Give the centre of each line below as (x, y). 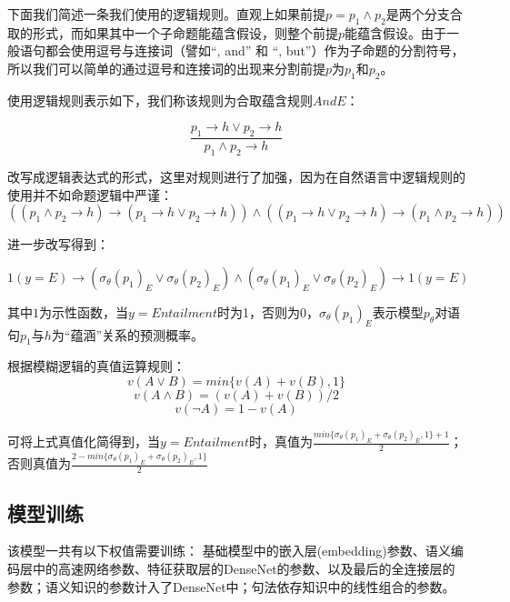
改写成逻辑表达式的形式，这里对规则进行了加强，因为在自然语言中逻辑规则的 (236, 176)
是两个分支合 (424, 14)
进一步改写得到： (58, 244)
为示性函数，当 (84, 311)
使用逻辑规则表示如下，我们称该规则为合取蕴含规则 (160, 100)
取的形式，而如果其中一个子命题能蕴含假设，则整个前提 (173, 32)
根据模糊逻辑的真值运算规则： (96, 366)
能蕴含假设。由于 (396, 32)
